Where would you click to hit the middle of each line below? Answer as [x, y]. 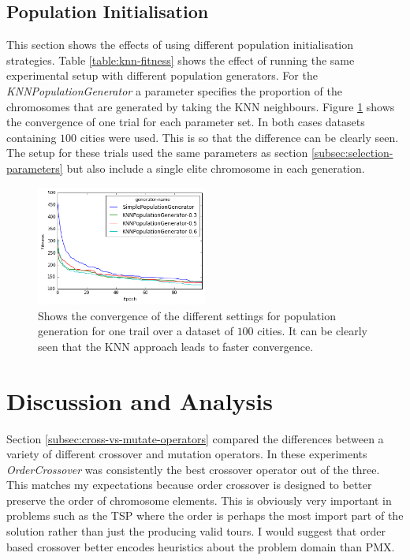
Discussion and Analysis [140, 400]
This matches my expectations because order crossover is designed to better [189, 485]
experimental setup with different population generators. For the [162, 75]
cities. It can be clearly [312, 331]
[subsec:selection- [352, 153]
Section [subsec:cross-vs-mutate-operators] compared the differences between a [195, 438]
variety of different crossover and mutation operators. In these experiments [187, 454]
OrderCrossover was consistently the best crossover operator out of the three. [193, 469]
